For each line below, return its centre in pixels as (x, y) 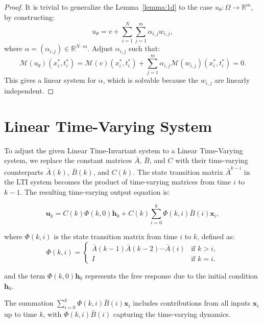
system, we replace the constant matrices (68, 160)
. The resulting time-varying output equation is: (95, 191)
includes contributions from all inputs (192, 303)
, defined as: (216, 236)
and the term (25, 276)
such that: (144, 48)
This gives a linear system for (50, 80)
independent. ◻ (29, 90)
